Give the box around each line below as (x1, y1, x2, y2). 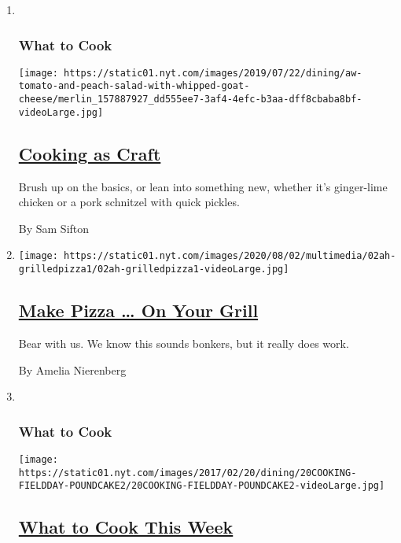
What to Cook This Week (18, 515, 234, 539)
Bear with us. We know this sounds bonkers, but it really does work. (18, 334, 349, 351)
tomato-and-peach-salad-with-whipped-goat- (18, 80, 250, 92)
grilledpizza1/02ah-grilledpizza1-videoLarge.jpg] (18, 264, 289, 275)
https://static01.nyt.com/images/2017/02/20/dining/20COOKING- (18, 467, 357, 478)
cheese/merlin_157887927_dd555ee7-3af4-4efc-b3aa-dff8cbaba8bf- (18, 94, 362, 105)
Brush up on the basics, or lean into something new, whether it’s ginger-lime (18, 178, 388, 194)
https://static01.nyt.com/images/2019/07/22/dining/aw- (64, 67, 362, 79)
